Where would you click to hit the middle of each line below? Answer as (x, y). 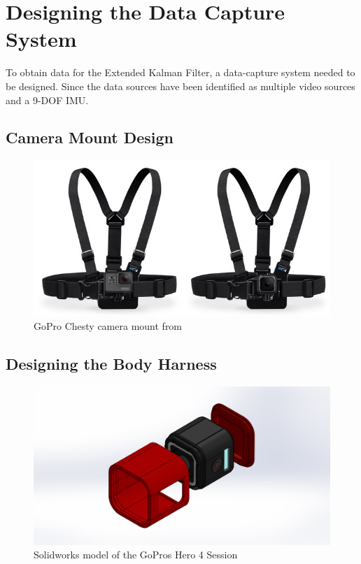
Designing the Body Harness (111, 364)
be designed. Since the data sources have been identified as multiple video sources (180, 86)
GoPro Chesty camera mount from (108, 326)
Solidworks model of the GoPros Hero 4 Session (136, 555)
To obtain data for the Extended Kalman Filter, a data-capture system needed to (180, 72)
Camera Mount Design (90, 137)
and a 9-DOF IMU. (47, 100)
